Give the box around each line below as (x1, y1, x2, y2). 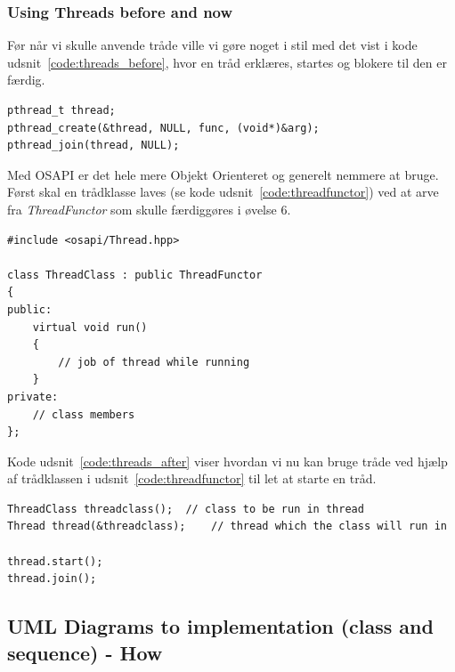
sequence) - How (7, 638, 163, 666)
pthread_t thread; (7, 104, 116, 117)
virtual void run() (32, 320, 148, 334)
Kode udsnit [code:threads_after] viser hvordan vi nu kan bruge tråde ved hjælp (7, 451, 448, 470)
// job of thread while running (58, 355, 250, 368)
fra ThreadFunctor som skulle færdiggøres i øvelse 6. (7, 199, 291, 218)
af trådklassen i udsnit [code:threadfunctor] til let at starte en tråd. (7, 469, 377, 488)
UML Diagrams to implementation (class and (7, 612, 434, 640)
